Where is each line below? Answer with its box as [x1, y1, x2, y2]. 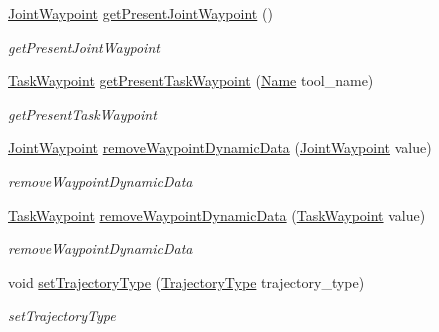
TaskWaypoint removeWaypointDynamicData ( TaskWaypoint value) [8, 204, 426, 225]
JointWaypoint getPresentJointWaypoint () [8, 3, 273, 23]
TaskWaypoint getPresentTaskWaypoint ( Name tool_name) [8, 70, 374, 91]
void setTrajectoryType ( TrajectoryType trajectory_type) [8, 271, 365, 292]
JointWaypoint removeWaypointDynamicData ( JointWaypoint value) [8, 137, 432, 158]
